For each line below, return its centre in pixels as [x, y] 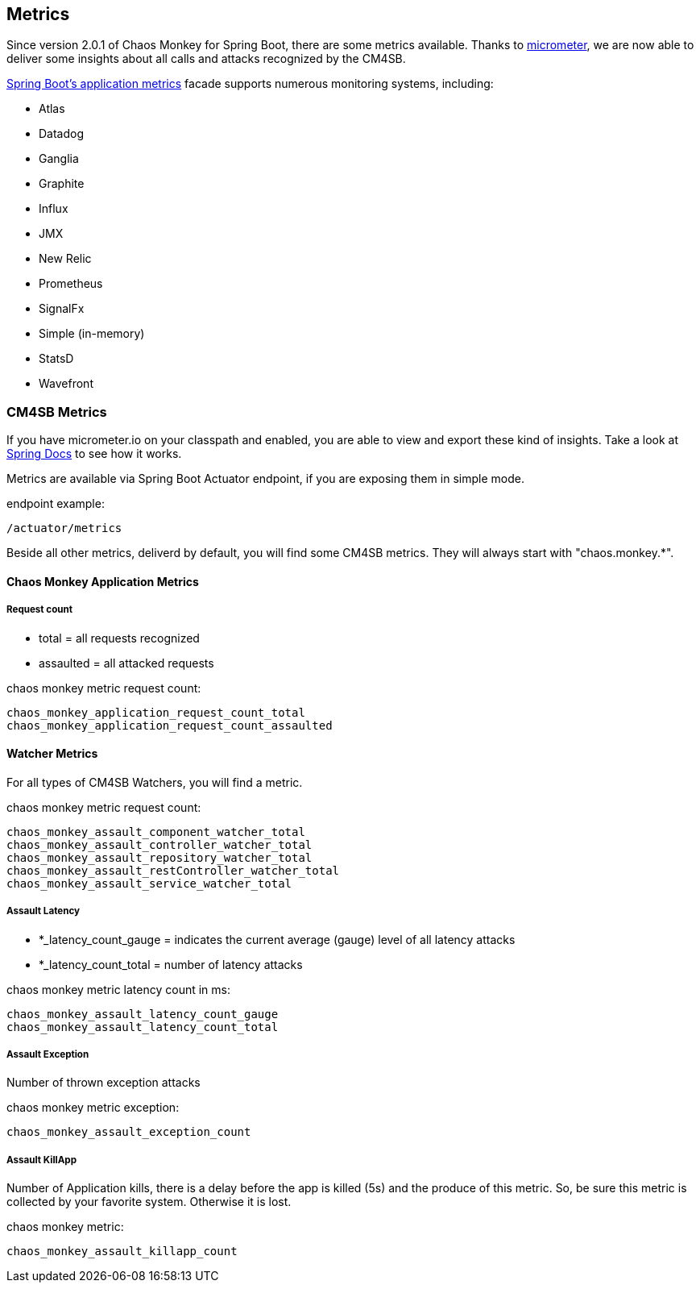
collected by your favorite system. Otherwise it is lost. [149, 1202]
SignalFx [62, 309]
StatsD [56, 359]
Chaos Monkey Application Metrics [103, 581]
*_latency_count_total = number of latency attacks [171, 964]
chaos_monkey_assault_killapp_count [122, 1252]
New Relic [65, 259]
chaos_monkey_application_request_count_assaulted [170, 725]
